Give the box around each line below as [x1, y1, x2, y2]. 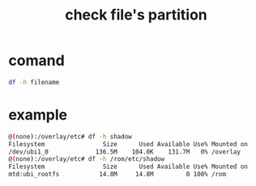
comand [8, 51, 65, 70]
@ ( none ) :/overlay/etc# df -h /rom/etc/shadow [8, 155, 164, 163]
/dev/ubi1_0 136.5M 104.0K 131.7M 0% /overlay [8, 148, 241, 156]
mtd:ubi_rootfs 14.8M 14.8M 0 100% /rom [8, 171, 227, 179]
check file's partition [64, 6, 208, 24]
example [8, 106, 68, 123]
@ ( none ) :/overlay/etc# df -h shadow [8, 132, 132, 141]
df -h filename [8, 78, 60, 86]
